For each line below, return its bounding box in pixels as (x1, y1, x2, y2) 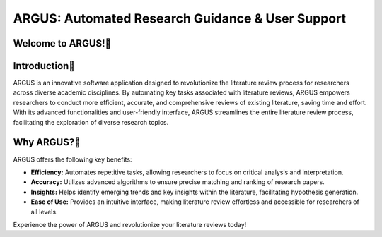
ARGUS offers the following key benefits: (13, 155, 132, 164)
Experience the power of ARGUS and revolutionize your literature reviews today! (13, 220, 247, 229)
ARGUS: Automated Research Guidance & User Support (13, 11, 347, 26)
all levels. (30, 207, 58, 216)
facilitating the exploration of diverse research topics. (13, 118, 169, 126)
